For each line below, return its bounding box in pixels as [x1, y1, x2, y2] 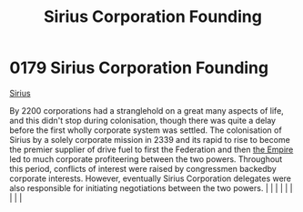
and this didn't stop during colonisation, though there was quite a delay [9, 115, 276, 126]
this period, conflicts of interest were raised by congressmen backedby [9, 163, 278, 174]
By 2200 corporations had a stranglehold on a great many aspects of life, [9, 105, 284, 116]
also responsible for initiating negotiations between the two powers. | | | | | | [9, 182, 293, 193]
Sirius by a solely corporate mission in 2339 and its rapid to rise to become [9, 134, 291, 145]
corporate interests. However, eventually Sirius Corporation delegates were [9, 173, 292, 184]
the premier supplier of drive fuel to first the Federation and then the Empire [9, 144, 294, 155]
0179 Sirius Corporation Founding [9, 57, 269, 78]
